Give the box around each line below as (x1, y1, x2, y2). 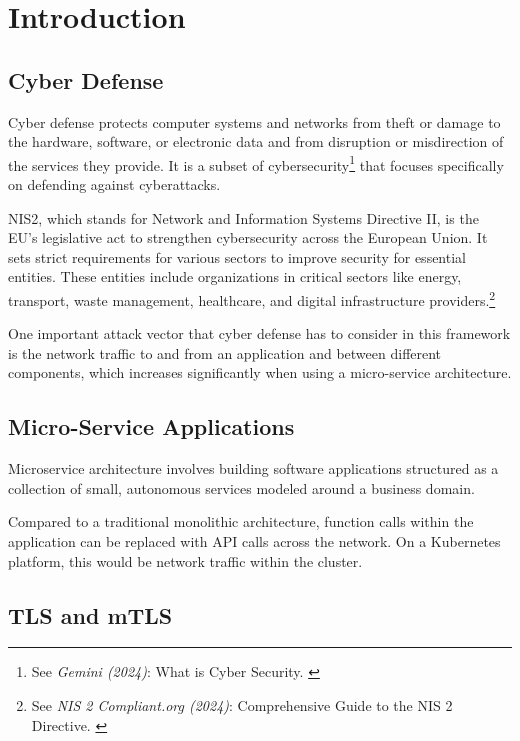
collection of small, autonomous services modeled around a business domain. (8, 477, 475, 498)
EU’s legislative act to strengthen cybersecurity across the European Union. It (8, 227, 488, 248)
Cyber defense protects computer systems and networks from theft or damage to (8, 111, 501, 132)
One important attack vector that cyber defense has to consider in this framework (8, 323, 511, 344)
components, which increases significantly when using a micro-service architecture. (8, 362, 512, 383)
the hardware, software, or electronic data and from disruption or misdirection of (8, 131, 504, 152)
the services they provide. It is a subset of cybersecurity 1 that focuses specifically (8, 151, 504, 175)
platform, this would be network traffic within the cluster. (8, 550, 363, 571)
